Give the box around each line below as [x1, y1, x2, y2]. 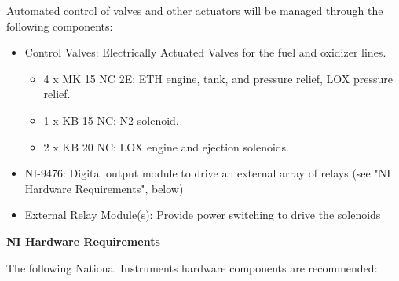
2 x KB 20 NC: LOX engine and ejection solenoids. [43, 138, 290, 155]
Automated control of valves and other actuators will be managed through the [6, 2, 383, 18]
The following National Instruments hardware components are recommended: [6, 259, 378, 276]
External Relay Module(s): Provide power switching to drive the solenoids [24, 206, 381, 223]
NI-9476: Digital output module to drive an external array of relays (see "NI [24, 165, 391, 181]
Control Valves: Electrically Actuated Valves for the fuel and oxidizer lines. [24, 44, 386, 60]
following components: [6, 17, 113, 34]
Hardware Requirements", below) [24, 180, 184, 196]
